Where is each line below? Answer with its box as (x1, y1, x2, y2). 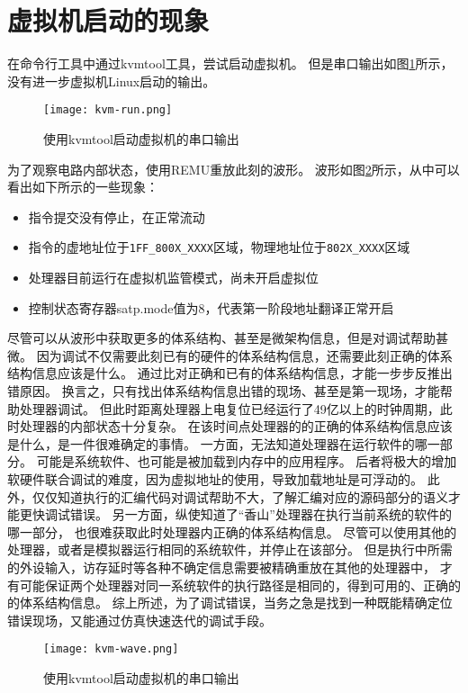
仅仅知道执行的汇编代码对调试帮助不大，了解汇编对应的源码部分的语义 (31, 487, 448, 506)
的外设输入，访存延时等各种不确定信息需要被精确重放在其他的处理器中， (7, 557, 436, 576)
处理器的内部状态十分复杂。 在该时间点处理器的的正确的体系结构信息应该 (19, 417, 453, 436)
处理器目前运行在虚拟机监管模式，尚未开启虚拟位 (28, 268, 319, 286)
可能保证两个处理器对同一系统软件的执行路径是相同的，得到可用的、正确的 (19, 575, 461, 594)
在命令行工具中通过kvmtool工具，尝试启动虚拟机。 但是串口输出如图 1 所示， (7, 54, 454, 73)
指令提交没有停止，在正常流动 (28, 207, 205, 226)
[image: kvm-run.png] (43, 103, 173, 117)
